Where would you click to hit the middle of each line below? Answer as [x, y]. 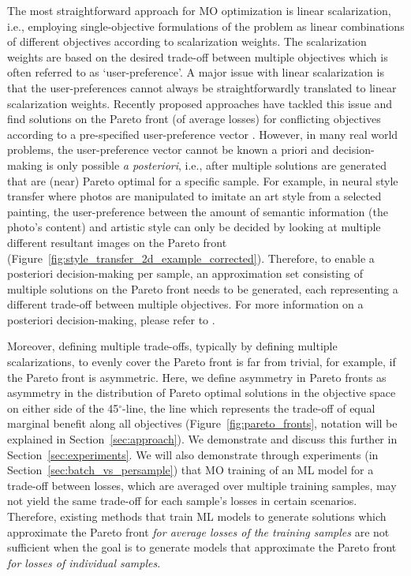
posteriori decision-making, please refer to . [111, 319]
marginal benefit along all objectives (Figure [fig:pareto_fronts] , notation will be [202, 423]
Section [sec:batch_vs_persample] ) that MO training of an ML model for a [191, 470]
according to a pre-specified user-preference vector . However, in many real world [203, 134]
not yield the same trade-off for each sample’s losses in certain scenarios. [182, 501]
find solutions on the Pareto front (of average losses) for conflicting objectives [194, 119]
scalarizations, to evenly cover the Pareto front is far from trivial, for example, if [202, 362]
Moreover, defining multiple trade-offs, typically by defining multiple [172, 346]
